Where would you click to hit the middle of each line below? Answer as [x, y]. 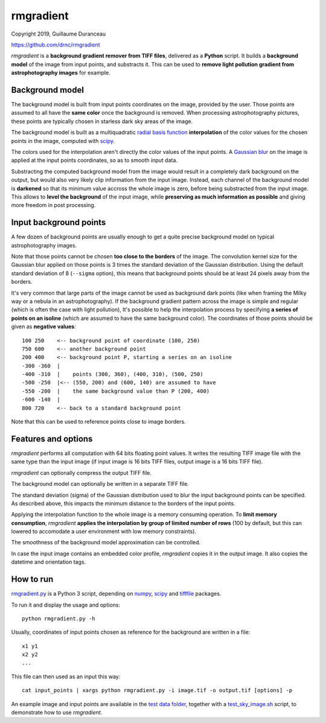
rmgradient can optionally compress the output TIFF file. [81, 473]
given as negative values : [44, 326]
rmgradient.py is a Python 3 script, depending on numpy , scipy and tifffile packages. [116, 594]
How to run [32, 579]
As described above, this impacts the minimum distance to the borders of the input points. [123, 503]
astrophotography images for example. [61, 73]
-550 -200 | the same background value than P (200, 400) [116, 391]
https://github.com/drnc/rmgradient [56, 45]
